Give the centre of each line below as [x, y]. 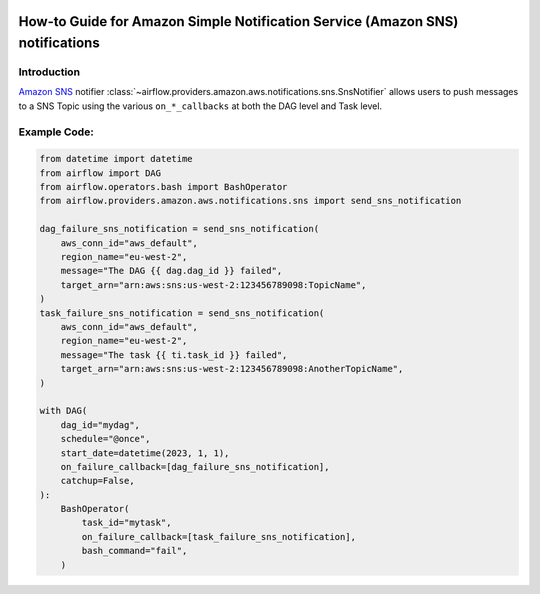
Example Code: [56, 132]
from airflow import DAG [100, 173]
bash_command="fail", [134, 551]
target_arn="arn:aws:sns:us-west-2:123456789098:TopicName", [213, 284]
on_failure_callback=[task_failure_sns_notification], [219, 536]
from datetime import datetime [116, 159]
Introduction [49, 72]
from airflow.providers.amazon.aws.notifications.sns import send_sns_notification [250, 201]
